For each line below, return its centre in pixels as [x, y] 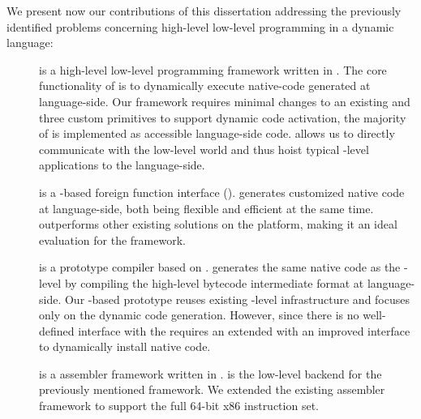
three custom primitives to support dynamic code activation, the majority [223, 117]
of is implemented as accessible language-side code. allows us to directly [217, 133]
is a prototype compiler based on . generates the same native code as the [220, 267]
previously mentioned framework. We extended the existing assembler [212, 389]
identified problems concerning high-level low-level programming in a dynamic [200, 26]
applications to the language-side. [122, 165]
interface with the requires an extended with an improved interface [244, 330]
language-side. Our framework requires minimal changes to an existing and [225, 101]
